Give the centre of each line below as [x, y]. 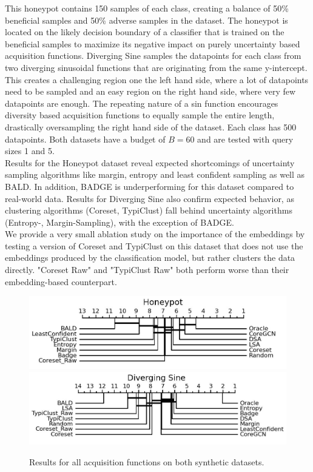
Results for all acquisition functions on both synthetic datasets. [147, 462]
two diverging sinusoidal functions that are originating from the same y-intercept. [156, 67]
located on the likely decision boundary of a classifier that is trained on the [145, 32]
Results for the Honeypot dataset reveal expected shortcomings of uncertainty [150, 162]
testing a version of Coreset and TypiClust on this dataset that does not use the [154, 245]
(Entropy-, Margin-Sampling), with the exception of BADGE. [119, 222]
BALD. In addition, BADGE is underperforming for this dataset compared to [150, 186]
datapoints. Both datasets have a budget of [85, 139]
